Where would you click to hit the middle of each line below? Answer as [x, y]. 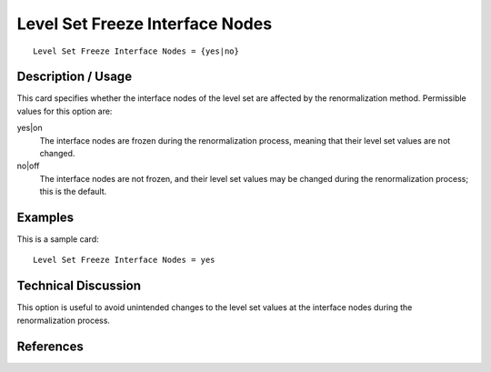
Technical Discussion [79, 286]
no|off [28, 166]
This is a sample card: [58, 239]
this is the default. [73, 192]
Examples [45, 217]
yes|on [30, 128]
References [50, 346]
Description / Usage [74, 77]
